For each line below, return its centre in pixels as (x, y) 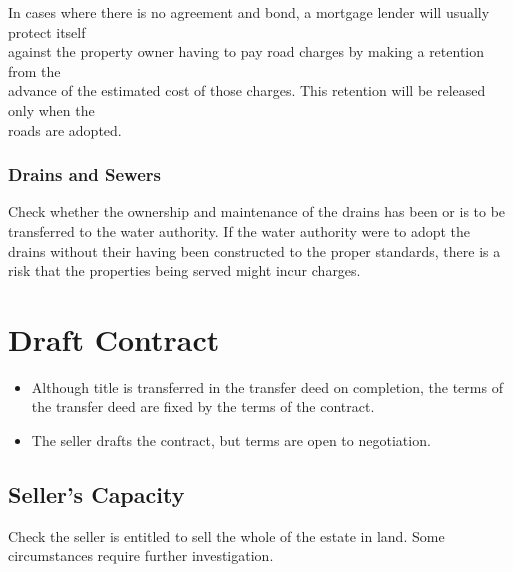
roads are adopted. (65, 129)
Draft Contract (114, 338)
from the (34, 70)
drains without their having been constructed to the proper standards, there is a (254, 250)
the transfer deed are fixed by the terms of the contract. (203, 406)
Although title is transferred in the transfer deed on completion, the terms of (267, 386)
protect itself (47, 31)
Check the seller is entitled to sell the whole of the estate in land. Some (226, 535)
